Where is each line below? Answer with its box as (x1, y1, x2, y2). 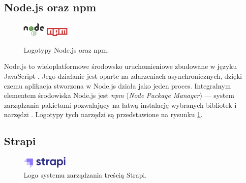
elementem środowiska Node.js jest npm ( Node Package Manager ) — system (4, 90, 234, 100)
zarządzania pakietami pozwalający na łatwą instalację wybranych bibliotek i (4, 99, 237, 110)
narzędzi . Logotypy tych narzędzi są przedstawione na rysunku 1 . (4, 109, 203, 120)
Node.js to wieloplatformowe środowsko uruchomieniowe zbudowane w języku (4, 61, 237, 71)
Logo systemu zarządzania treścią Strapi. (24, 170, 147, 180)
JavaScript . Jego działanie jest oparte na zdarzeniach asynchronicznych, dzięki (4, 70, 242, 81)
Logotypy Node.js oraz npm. (24, 44, 109, 55)
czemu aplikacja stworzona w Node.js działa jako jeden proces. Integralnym (4, 80, 231, 91)
